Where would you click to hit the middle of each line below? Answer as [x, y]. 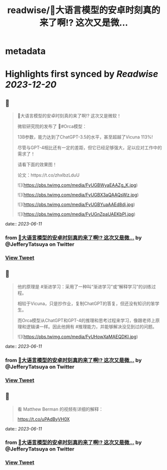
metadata [25, 51]
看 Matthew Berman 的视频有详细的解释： [60, 409]
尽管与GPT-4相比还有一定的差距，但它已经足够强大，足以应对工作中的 [89, 147]
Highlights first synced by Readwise [82, 74]
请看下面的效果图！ [37, 164]
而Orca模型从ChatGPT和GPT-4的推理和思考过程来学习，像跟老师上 [86, 320]
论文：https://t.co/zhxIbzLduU [48, 175]
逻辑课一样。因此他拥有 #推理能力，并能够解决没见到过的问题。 [91, 326]
